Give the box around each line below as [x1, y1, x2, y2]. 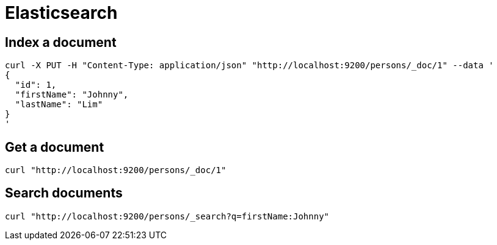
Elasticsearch [5, 2, 118, 23]
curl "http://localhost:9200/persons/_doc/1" [5, 165, 227, 176]
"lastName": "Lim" [15, 99, 103, 110]
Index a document [5, 34, 117, 50]
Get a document [5, 139, 104, 155]
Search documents [5, 185, 123, 201]
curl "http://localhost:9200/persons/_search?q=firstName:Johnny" [5, 211, 330, 221]
